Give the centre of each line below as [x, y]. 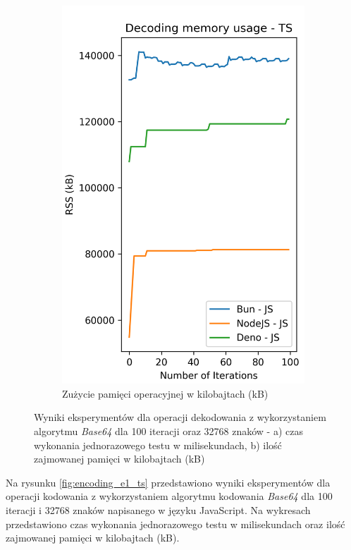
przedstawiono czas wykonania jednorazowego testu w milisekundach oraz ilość [175, 524]
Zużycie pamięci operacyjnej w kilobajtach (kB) [165, 393]
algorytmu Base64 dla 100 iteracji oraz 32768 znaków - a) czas [168, 430]
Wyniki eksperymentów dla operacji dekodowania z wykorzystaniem [180, 417]
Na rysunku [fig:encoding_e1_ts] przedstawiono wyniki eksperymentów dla [168, 482]
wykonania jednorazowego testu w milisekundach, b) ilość [158, 445]
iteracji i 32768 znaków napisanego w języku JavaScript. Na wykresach [158, 509]
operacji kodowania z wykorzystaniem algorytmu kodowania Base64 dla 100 [169, 496]
